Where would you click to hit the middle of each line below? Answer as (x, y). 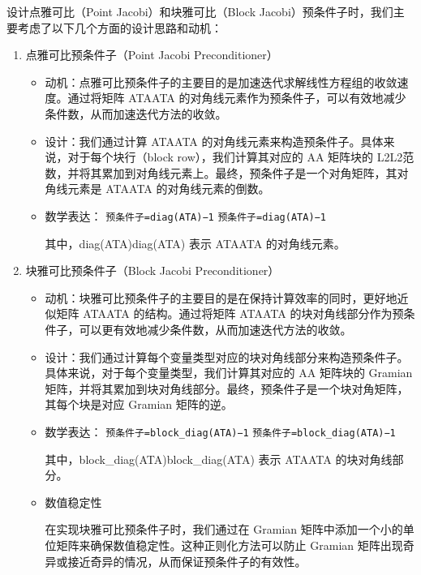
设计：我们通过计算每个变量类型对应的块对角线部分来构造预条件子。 (227, 356)
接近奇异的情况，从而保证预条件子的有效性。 (187, 561)
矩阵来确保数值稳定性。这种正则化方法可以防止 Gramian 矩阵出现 (230, 545)
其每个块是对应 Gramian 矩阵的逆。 (139, 404)
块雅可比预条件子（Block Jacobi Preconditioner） (153, 270)
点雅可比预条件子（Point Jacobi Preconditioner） (152, 55)
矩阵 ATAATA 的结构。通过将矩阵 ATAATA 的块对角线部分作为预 (230, 313)
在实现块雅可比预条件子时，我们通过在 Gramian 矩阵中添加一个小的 (224, 529)
